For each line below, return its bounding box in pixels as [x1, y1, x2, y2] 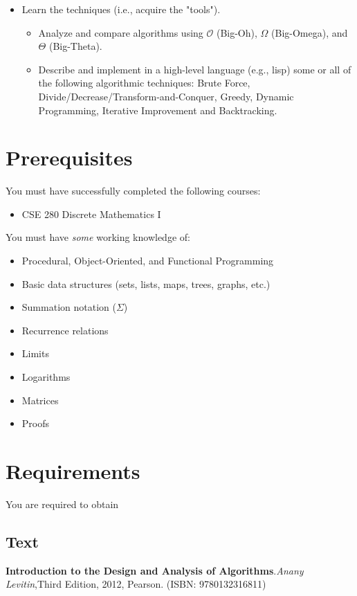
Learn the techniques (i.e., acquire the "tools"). [21, 2, 221, 16]
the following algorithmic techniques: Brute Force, [38, 75, 250, 90]
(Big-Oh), [216, 25, 257, 39]
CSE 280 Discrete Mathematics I [21, 206, 161, 221]
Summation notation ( [21, 300, 116, 314]
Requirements [6, 457, 140, 485]
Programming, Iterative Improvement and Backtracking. [38, 102, 277, 117]
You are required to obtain [6, 496, 119, 511]
